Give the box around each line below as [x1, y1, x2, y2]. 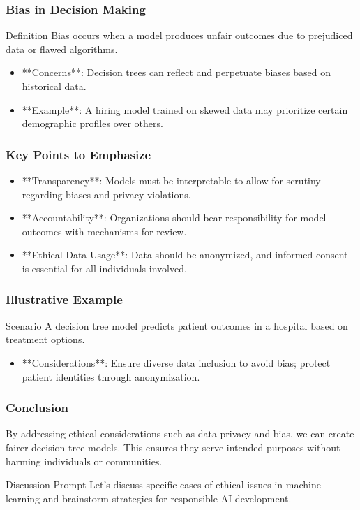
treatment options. [6, 332, 85, 347]
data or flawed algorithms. [6, 41, 118, 56]
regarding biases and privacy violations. [22, 187, 191, 201]
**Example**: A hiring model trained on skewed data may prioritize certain [22, 102, 348, 117]
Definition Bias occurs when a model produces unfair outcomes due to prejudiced [6, 28, 353, 43]
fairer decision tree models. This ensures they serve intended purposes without [6, 439, 340, 454]
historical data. [22, 79, 87, 93]
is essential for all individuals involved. [22, 261, 187, 275]
